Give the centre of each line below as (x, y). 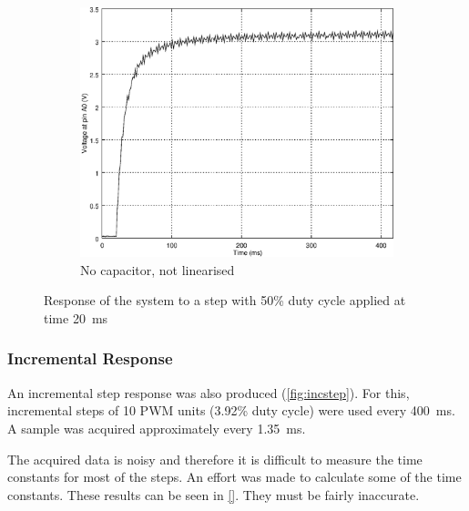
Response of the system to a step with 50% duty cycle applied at (225, 300)
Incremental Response (90, 358)
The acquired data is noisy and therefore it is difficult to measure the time (215, 459)
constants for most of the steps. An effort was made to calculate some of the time (234, 477)
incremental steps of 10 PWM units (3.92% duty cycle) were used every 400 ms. (231, 410)
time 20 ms (76, 317)
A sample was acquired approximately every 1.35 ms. (157, 428)
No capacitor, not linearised (158, 269)
